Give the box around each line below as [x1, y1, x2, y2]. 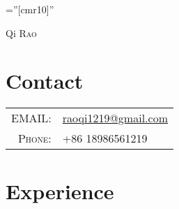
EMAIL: [11, 110, 52, 127]
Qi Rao [6, 25, 37, 40]
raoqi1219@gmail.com [62, 110, 168, 127]
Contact [6, 66, 84, 95]
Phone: [17, 130, 52, 147]
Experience [6, 176, 114, 205]
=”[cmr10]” [6, 2, 54, 16]
